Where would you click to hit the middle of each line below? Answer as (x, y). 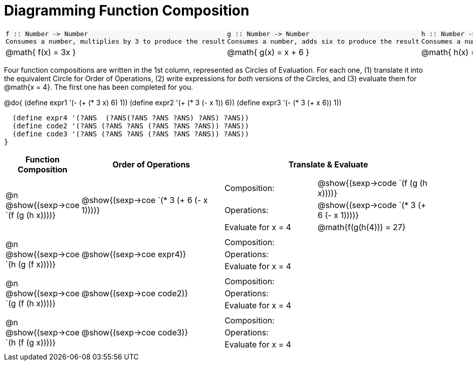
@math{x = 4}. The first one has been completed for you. (99, 87)
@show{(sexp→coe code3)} (135, 332)
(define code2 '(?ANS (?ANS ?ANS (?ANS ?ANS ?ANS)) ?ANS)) (131, 126)
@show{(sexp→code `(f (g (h (373, 183)
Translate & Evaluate (328, 164)
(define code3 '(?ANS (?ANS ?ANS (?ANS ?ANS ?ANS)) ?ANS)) (131, 134)
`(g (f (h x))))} (31, 303)
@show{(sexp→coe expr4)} (134, 254)
